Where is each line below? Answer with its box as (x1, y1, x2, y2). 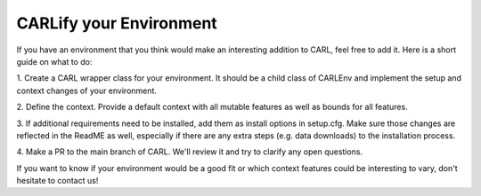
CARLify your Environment (16, 13, 217, 33)
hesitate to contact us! (16, 176, 99, 186)
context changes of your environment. (16, 85, 158, 96)
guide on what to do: (16, 56, 93, 67)
